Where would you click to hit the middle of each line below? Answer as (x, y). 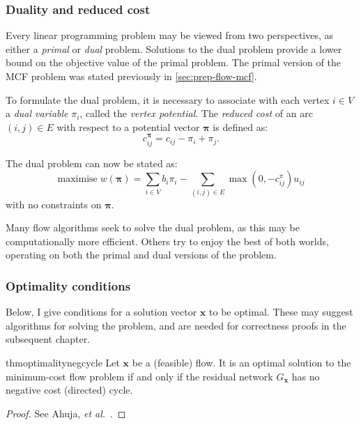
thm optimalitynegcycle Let (63, 362)
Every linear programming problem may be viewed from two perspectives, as (170, 35)
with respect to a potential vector (128, 126)
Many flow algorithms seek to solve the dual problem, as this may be (153, 227)
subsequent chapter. (48, 339)
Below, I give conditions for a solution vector (101, 312)
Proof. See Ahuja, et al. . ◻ (66, 413)
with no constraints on (54, 204)
